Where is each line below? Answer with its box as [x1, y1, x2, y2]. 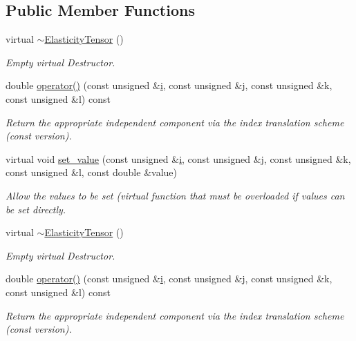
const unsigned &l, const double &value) [6, 165, 177, 179]
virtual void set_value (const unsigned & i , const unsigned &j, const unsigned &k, [6, 151, 351, 166]
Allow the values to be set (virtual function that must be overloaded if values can [6, 188, 345, 202]
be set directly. [6, 202, 66, 216]
